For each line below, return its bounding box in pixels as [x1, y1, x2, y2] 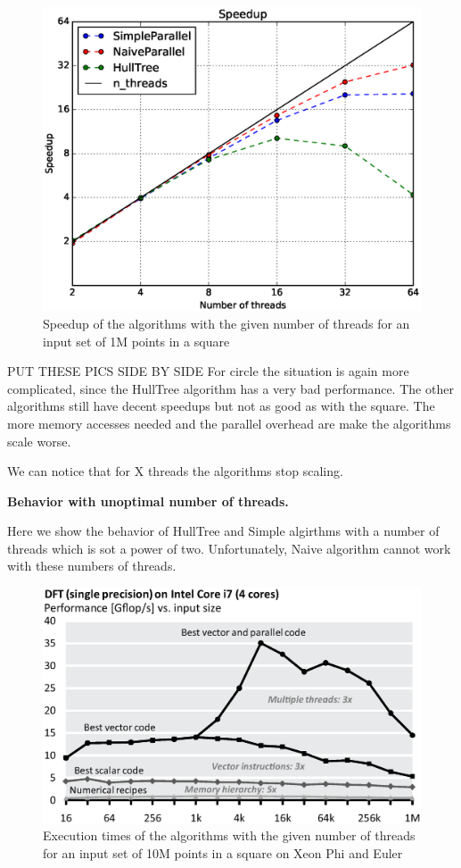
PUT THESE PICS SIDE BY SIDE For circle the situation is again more [7, 362, 409, 380]
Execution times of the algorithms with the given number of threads [43, 826, 416, 845]
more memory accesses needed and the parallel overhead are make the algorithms [7, 413, 451, 432]
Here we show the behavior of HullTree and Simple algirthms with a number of [7, 522, 440, 540]
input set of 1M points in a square [43, 331, 230, 350]
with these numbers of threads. [7, 556, 177, 575]
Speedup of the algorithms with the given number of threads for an [43, 313, 410, 332]
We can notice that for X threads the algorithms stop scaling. [7, 462, 343, 480]
